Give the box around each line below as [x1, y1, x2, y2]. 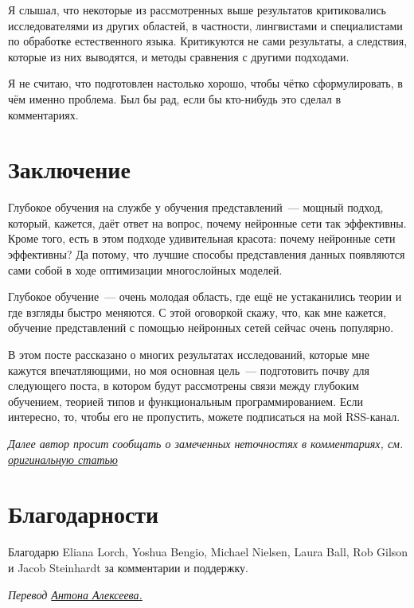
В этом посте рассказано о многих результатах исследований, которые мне [8, 346, 370, 363]
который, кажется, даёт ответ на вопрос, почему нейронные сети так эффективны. [8, 214, 407, 231]
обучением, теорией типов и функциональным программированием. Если [8, 392, 363, 409]
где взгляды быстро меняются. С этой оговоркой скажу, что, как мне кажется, [8, 303, 387, 320]
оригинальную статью [8, 450, 118, 467]
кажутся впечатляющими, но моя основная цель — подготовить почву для [8, 361, 369, 378]
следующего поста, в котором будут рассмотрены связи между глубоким [8, 377, 359, 394]
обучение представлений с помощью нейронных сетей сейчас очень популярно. [8, 319, 394, 336]
